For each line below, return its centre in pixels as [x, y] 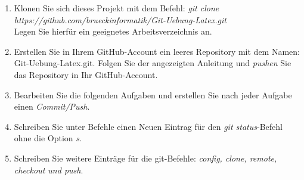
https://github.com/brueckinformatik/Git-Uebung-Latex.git [120, 19]
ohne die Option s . [48, 138]
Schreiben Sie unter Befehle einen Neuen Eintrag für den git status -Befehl [148, 126]
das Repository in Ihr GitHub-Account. [86, 74]
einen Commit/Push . [52, 106]
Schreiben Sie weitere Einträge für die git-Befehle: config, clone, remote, [145, 158]
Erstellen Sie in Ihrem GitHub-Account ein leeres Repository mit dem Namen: [157, 51]
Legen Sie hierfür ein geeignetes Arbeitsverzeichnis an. [113, 31]
